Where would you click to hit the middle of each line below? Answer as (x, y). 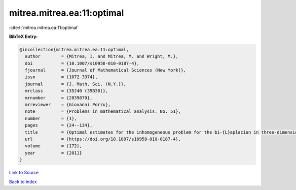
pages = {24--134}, (59, 125)
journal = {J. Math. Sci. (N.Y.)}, (76, 84)
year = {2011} (54, 153)
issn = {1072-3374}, (61, 77)
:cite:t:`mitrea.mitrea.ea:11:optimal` (44, 28)
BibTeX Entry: (23, 36)
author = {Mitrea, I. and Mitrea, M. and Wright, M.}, (102, 56)
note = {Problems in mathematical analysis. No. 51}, (103, 111)
